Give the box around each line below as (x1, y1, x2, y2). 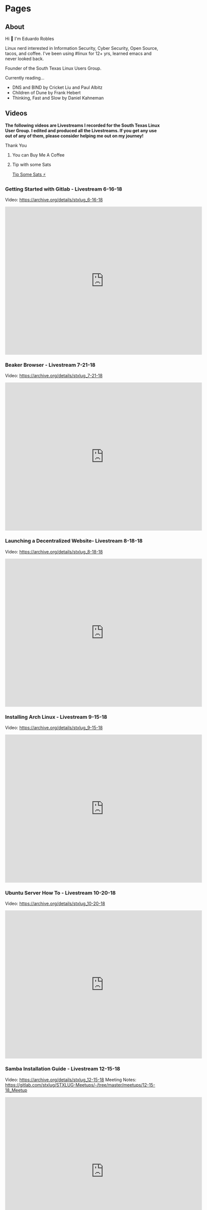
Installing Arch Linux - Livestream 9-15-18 (5, 713, 107, 720)
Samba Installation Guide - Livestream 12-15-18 (5, 1065, 120, 1072)
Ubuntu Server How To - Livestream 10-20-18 (5, 889, 116, 896)
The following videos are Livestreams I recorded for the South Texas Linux (5, 122, 160, 128)
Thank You (5, 142, 27, 148)
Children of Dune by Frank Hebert (12, 90, 81, 95)
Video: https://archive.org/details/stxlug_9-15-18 (5, 725, 103, 731)
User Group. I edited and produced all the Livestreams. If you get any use (5, 127, 157, 133)
